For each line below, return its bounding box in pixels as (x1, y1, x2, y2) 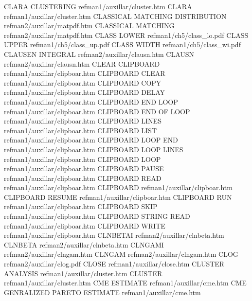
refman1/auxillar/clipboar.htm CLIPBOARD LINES (4, 116, 162, 126)
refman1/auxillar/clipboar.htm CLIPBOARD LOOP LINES (4, 144, 183, 154)
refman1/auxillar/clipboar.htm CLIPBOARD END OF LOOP (4, 106, 190, 116)
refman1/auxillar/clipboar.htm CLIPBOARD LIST (4, 125, 157, 135)
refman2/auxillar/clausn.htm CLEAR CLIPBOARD (4, 58, 160, 69)
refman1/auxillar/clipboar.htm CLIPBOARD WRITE (4, 220, 165, 230)
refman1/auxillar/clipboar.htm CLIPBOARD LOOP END (4, 135, 178, 145)
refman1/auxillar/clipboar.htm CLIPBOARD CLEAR (4, 68, 165, 78)
